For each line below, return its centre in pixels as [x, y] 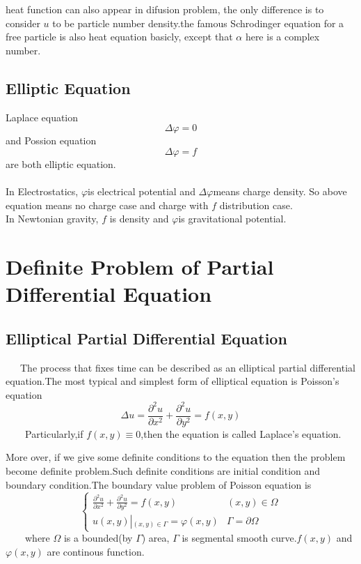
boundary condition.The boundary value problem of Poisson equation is [159, 484]
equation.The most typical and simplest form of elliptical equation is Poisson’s [173, 381]
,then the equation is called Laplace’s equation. [241, 433]
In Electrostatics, [42, 191]
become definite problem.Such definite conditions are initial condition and [163, 471]
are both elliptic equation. [61, 163]
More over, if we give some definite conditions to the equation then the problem [176, 457]
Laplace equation [42, 117]
